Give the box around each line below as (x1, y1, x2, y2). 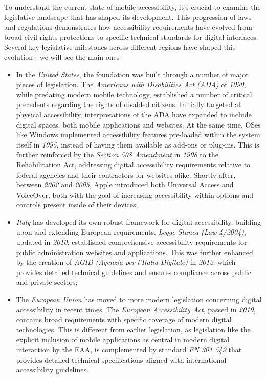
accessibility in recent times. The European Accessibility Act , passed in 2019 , (16, 304, 256, 314)
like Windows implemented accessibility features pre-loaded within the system (16, 129, 260, 140)
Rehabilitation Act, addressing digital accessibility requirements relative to (16, 159, 251, 170)
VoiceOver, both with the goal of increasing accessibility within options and (16, 189, 253, 200)
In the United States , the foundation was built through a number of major (16, 69, 249, 79)
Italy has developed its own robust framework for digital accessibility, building (16, 216, 261, 227)
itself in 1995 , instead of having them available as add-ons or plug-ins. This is (16, 139, 259, 150)
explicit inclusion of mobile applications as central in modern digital (16, 334, 230, 345)
